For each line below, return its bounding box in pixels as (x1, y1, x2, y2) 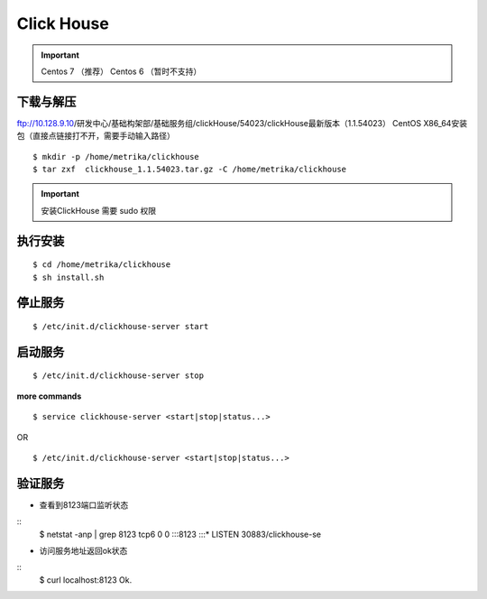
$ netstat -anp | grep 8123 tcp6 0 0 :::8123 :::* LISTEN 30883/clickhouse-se (39, 529, 322, 539)
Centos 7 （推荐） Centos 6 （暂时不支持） (41, 66, 202, 77)
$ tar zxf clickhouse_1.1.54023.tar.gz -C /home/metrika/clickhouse (32, 164, 347, 175)
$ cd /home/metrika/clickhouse (32, 260, 171, 270)
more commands (16, 391, 82, 401)
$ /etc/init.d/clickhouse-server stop (32, 371, 205, 381)
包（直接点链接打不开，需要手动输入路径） (16, 131, 175, 142)
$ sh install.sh (32, 272, 105, 282)
